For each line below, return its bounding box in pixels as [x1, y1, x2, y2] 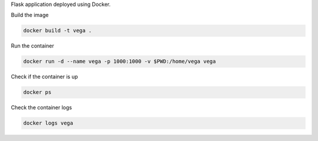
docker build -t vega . [23, 27, 92, 34]
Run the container [11, 42, 54, 49]
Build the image [11, 12, 49, 19]
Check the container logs [11, 104, 72, 111]
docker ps [23, 89, 52, 96]
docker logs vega [23, 120, 74, 126]
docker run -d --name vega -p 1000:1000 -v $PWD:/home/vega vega [23, 58, 216, 65]
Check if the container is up [11, 73, 78, 80]
